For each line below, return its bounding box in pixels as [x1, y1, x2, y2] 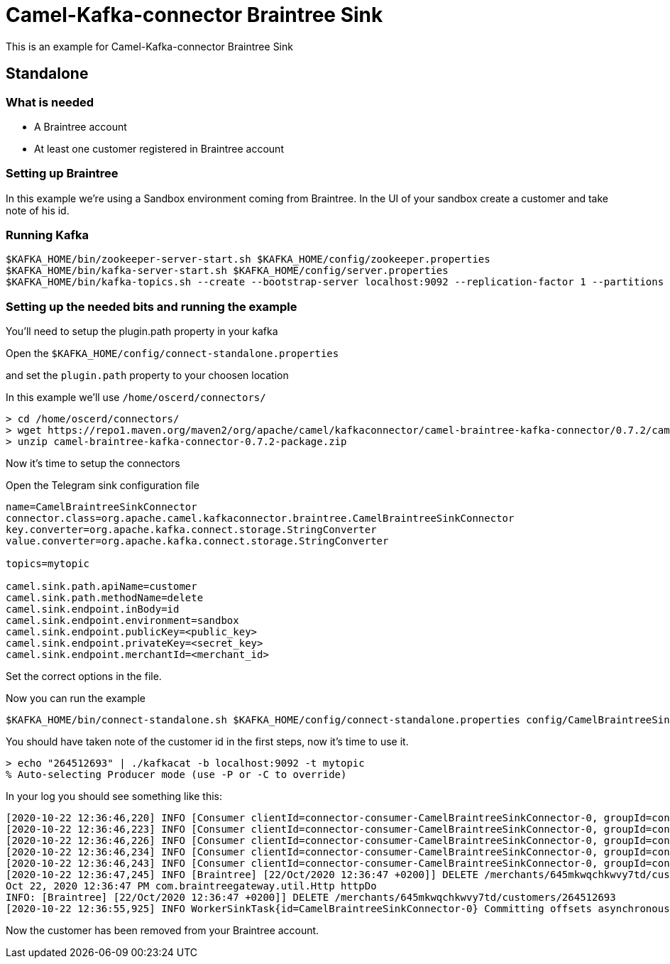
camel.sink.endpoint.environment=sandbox [6, 615, 239, 627]
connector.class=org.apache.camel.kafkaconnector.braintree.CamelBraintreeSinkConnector [6, 513, 515, 525]
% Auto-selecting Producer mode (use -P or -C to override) [6, 769, 347, 781]
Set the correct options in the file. [6, 670, 162, 683]
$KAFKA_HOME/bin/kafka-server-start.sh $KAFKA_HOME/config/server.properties [6, 265, 449, 277]
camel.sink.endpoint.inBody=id [6, 603, 180, 615]
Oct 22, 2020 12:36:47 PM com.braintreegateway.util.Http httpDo [6, 880, 377, 892]
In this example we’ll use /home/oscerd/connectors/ [6, 391, 266, 404]
